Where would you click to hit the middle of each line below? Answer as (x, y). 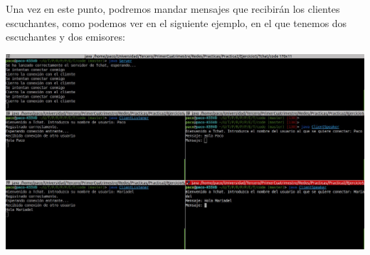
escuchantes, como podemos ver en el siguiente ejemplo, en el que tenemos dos (176, 22)
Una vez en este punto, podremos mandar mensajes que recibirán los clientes (173, 9)
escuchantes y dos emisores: (65, 37)
